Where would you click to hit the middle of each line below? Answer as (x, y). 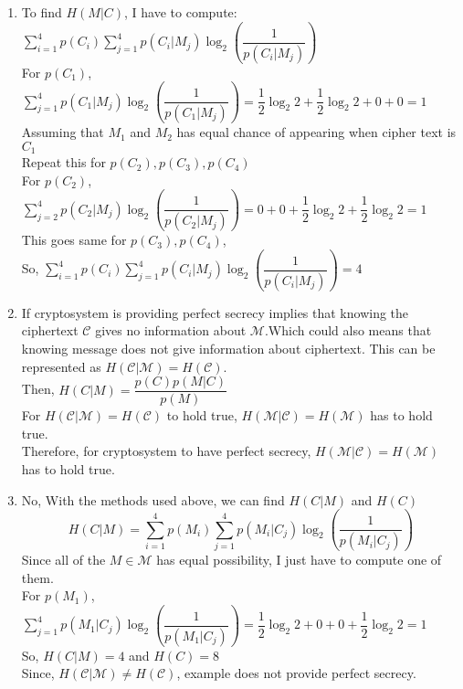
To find (42, 12)
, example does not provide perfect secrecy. (296, 673)
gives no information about (171, 330)
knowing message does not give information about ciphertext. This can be (228, 348)
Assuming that (63, 132)
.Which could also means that (348, 330)
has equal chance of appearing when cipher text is (316, 132)
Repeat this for (63, 162)
